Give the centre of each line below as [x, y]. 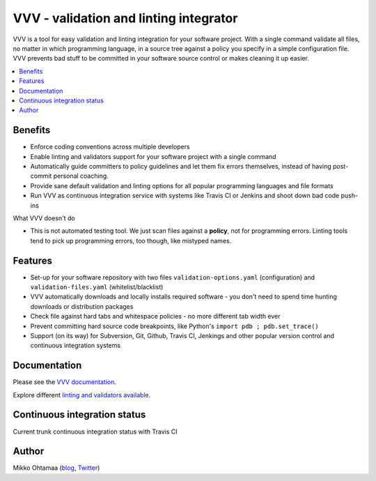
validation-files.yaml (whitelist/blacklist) [97, 287]
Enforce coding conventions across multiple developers [110, 147]
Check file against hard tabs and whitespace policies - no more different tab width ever [156, 316]
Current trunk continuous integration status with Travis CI [95, 432]
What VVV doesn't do [44, 218]
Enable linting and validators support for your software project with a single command [153, 156]
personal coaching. [81, 176]
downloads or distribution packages [82, 306]
